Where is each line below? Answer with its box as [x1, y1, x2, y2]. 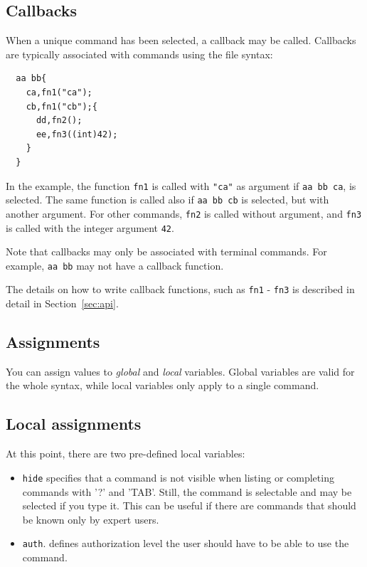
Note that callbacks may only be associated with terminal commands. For [6, 244, 327, 259]
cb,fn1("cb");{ [26, 101, 97, 112]
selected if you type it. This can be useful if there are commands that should [22, 498, 356, 513]
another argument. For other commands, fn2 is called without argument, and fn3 [6, 206, 362, 221]
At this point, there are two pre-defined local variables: [6, 446, 245, 461]
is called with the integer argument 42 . [6, 220, 174, 235]
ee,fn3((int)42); [36, 129, 118, 139]
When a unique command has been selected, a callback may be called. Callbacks [6, 33, 356, 48]
